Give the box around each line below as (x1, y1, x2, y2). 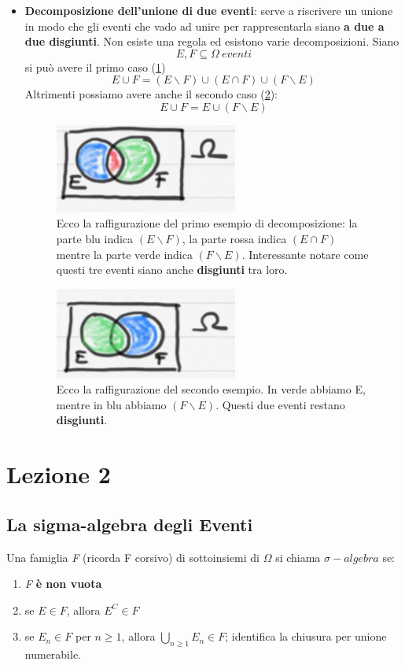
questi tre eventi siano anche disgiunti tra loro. (56, 261, 288, 278)
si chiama (275, 549, 321, 565)
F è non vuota (24, 575, 102, 592)
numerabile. (24, 646, 82, 663)
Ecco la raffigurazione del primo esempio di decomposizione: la (56, 215, 358, 231)
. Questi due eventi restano (215, 396, 345, 412)
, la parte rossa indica (182, 230, 287, 246)
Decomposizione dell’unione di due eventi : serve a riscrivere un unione (24, 2, 393, 18)
